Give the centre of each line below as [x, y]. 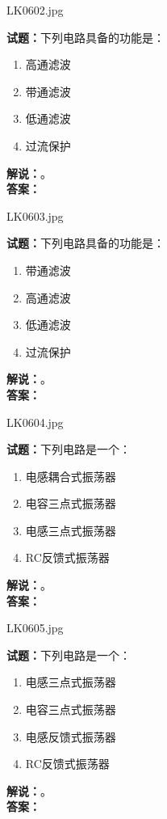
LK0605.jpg [35, 628]
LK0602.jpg [35, 10]
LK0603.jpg [35, 215]
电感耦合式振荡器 [71, 476]
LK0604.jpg [35, 422]
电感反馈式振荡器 [71, 736]
